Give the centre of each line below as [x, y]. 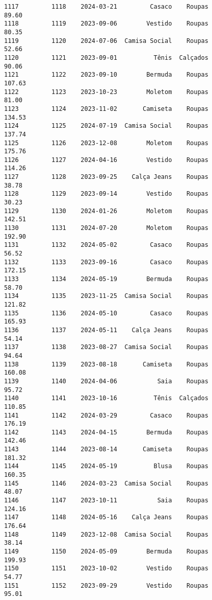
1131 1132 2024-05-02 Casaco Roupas [106, 245]
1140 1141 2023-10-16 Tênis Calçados [106, 398]
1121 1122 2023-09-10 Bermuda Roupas [106, 75]
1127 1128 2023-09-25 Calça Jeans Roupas [106, 177]
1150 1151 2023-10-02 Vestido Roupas [106, 569]
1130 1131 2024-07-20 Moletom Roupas [106, 228]
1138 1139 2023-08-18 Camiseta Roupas [106, 364]
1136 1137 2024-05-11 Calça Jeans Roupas [106, 330]
